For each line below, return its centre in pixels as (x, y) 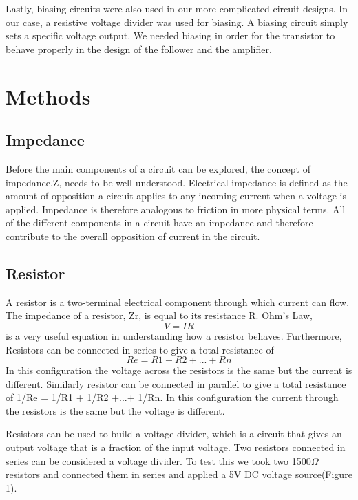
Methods (48, 96)
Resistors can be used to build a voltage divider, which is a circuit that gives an (174, 434)
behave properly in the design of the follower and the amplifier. (139, 48)
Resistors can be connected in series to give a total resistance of (140, 349)
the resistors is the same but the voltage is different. (115, 410)
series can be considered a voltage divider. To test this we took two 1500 (158, 460)
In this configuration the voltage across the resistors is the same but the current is (179, 370)
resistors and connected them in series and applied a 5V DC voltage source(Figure (179, 474)
